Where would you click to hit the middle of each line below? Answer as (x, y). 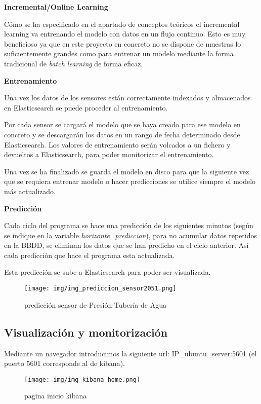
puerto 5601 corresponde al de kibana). (64, 363)
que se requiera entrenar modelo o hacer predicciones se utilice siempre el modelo (130, 181)
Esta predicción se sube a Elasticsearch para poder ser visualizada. (107, 272)
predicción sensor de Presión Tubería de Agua (95, 304)
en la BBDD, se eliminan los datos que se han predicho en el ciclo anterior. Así (126, 245)
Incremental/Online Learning (56, 7)
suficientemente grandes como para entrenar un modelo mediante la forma (119, 53)
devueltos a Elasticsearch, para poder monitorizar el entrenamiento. (109, 154)
